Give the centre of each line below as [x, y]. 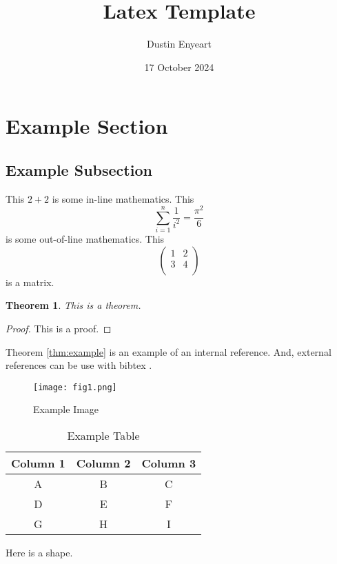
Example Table [103, 435]
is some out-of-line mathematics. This [85, 239]
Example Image [66, 409]
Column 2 [103, 463]
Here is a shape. [39, 552]
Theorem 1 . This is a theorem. [73, 305]
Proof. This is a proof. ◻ [59, 328]
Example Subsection [79, 169]
